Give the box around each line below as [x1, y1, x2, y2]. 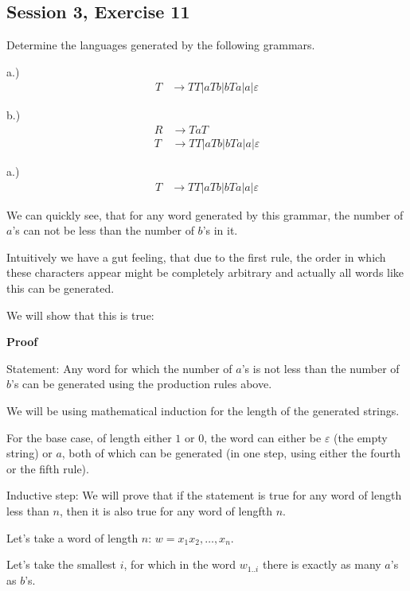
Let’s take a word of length [6, 529, 139, 546]
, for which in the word [123, 556, 236, 573]
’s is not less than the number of [241, 360, 400, 376]
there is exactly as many [262, 556, 381, 573]
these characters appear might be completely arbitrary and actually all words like [6, 264, 404, 281]
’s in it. [202, 222, 238, 239]
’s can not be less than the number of [12, 222, 194, 239]
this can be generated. [6, 280, 115, 297]
